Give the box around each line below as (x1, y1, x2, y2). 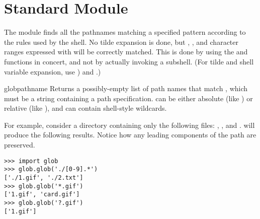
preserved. (4, 139, 35, 150)
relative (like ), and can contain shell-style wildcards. (4, 103, 167, 113)
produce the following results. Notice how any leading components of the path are (4, 129, 256, 140)
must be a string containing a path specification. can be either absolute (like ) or (4, 93, 253, 103)
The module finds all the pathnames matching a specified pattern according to (4, 27, 246, 37)
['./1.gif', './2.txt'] (4, 174, 83, 181)
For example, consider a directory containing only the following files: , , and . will (4, 119, 255, 130)
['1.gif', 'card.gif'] (4, 191, 80, 198)
